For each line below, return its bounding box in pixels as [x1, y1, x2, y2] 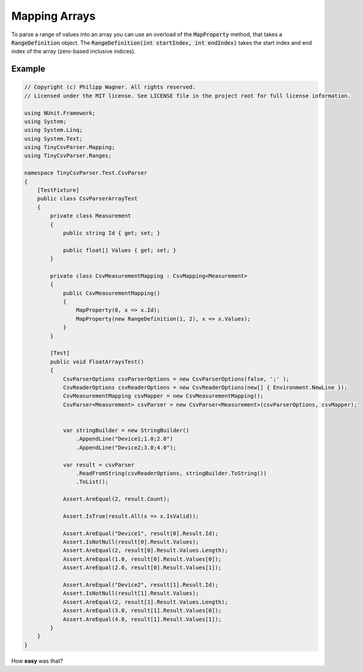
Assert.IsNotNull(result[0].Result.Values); [63, 538, 199, 546]
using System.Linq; [24, 126, 83, 134]
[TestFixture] [37, 187, 80, 194]
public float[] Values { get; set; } [63, 246, 177, 254]
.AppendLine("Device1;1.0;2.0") [75, 435, 174, 443]
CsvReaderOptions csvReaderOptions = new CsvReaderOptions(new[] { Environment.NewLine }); [63, 384, 348, 391]
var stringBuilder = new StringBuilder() [63, 427, 189, 433]
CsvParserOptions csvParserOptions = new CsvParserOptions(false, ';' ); [63, 375, 289, 383]
